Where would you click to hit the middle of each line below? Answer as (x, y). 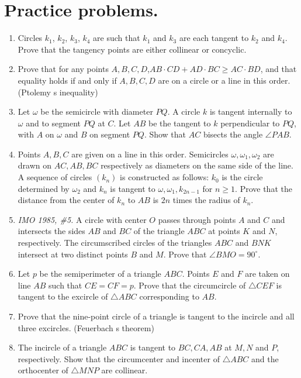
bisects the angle (233, 134)
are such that (117, 38)
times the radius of (206, 200)
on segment (110, 134)
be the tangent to (179, 123)
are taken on (267, 274)
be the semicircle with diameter (97, 111)
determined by (44, 188)
